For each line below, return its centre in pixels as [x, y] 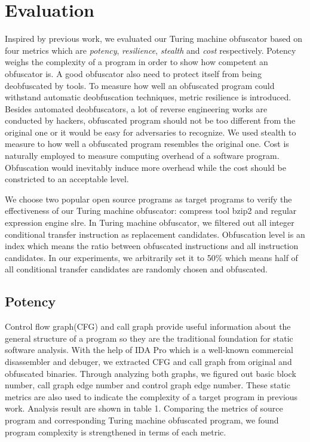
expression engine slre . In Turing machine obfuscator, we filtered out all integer [150, 222]
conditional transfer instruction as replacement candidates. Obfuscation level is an [155, 234]
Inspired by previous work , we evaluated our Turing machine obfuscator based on [154, 39]
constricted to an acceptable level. [67, 179]
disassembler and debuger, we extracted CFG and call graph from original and [148, 361]
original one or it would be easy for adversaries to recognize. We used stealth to [151, 132]
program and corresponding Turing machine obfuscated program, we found [142, 420]
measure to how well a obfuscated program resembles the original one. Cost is [147, 144]
